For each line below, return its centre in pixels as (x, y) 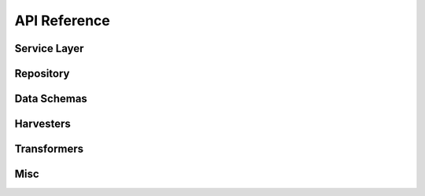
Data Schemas (51, 99)
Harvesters (42, 124)
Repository (42, 74)
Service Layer (49, 48)
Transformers (49, 149)
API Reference (62, 20)
